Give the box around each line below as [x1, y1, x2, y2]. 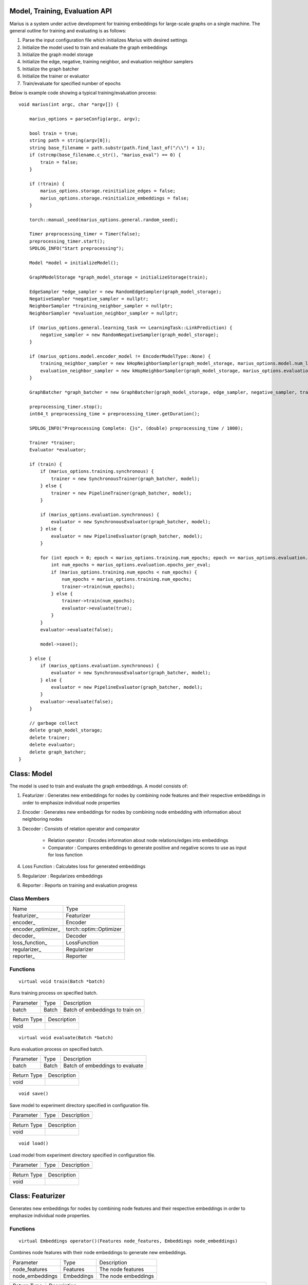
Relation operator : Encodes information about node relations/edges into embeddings [48, 837, 228, 843]
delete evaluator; [29, 742, 76, 748]
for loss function [48, 852, 83, 858]
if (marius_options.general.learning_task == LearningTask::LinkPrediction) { [29, 324, 233, 331]
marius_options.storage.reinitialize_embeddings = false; [40, 195, 189, 201]
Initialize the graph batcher [22, 66, 79, 72]
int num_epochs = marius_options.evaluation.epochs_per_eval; [51, 562, 211, 568]
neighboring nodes [22, 816, 63, 822]
